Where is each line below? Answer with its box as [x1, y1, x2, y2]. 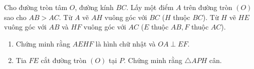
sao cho [4, 11, 27, 22]
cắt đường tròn [41, 55, 87, 65]
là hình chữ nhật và [95, 38, 156, 48]
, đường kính [75, 2, 114, 12]
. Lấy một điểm [126, 2, 174, 12]
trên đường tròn [183, 2, 232, 12]
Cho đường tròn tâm [4, 2, 68, 12]
